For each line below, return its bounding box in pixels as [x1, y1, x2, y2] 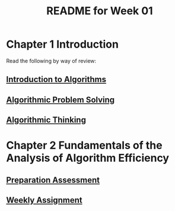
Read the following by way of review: [6, 57, 97, 64]
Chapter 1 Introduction [6, 37, 119, 51]
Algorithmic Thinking [6, 115, 86, 125]
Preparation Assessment [6, 175, 100, 185]
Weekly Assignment [6, 195, 82, 206]
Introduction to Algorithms [6, 74, 107, 84]
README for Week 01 [46, 4, 153, 18]
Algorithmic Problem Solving [6, 95, 115, 105]
